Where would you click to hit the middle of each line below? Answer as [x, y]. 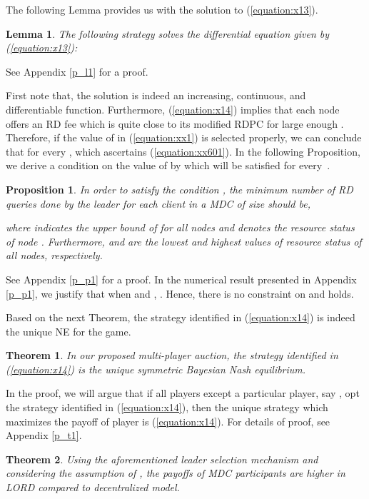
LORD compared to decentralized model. [93, 487]
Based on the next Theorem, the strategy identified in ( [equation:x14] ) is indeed [181, 317]
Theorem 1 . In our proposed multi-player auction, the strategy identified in [172, 355]
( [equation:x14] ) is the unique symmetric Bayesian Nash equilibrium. [156, 369]
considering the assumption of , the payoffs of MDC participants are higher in [176, 473]
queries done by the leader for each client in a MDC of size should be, [158, 203]
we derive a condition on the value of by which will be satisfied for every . [168, 165]
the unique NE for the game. [69, 331]
